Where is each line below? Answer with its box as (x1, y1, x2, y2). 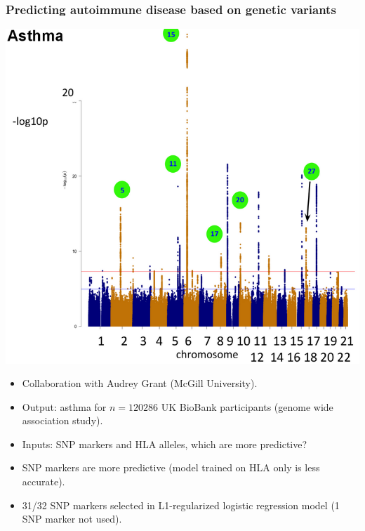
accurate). (22, 474, 65, 489)
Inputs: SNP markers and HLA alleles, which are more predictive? (22, 436, 307, 451)
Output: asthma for (22, 399, 107, 414)
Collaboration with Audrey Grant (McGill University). (22, 376, 258, 391)
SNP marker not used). (22, 511, 122, 526)
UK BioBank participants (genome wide (161, 399, 333, 414)
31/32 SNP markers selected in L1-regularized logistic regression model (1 (22, 497, 340, 512)
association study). (22, 413, 103, 428)
